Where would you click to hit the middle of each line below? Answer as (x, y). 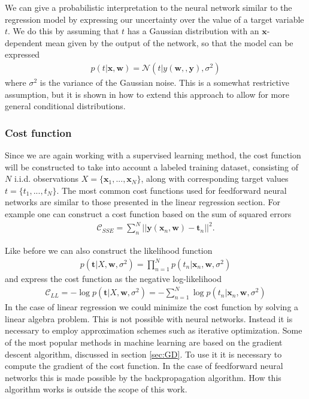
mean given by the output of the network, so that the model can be (169, 42)
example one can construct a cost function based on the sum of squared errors (148, 213)
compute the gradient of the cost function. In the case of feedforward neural (144, 366)
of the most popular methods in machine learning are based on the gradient (144, 342)
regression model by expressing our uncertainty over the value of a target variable (154, 19)
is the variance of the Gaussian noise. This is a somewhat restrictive (164, 82)
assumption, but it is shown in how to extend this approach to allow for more (147, 94)
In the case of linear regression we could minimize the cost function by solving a (152, 307)
